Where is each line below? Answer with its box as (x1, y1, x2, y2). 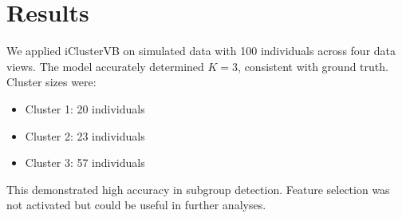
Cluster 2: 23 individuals (25, 127, 145, 144)
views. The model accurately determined (6, 57, 204, 74)
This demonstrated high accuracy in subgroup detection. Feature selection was (6, 180, 390, 197)
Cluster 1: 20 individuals (25, 100, 145, 117)
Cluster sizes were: (6, 73, 97, 90)
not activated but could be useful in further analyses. (6, 196, 266, 213)
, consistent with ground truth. (238, 57, 388, 74)
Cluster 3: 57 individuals (25, 154, 145, 171)
